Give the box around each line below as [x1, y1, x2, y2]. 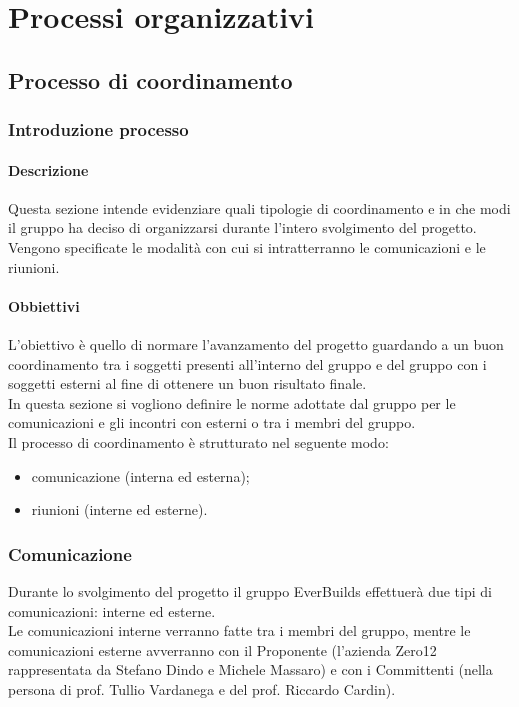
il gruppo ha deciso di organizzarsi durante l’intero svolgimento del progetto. [8, 217, 477, 238]
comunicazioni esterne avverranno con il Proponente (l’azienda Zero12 [8, 639, 437, 660]
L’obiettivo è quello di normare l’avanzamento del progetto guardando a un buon [8, 333, 504, 354]
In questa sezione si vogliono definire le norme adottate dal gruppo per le [8, 392, 456, 413]
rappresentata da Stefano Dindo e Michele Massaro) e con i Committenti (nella [8, 659, 493, 680]
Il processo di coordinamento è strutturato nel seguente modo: [8, 431, 389, 452]
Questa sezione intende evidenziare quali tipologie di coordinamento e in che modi [8, 197, 511, 218]
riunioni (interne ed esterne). [31, 499, 208, 520]
